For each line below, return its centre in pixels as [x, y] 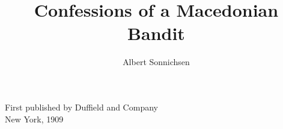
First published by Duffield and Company [81, 107]
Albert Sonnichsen [156, 62]
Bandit [156, 33]
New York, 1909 [34, 119]
